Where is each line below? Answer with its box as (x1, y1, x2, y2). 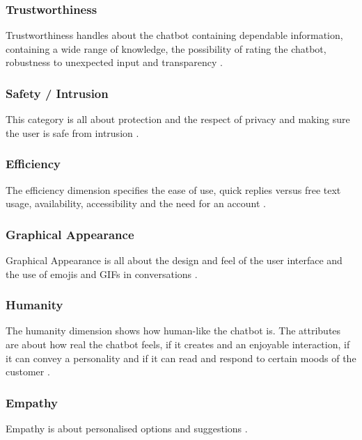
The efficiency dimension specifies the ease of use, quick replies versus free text (6, 182, 341, 197)
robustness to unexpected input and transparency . (6, 55, 223, 70)
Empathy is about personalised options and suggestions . (6, 421, 248, 436)
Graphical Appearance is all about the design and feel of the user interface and (6, 253, 343, 268)
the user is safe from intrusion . (6, 125, 139, 140)
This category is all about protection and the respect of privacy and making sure (6, 112, 350, 127)
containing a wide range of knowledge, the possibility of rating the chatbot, (6, 41, 326, 56)
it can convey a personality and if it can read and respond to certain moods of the (6, 350, 356, 365)
